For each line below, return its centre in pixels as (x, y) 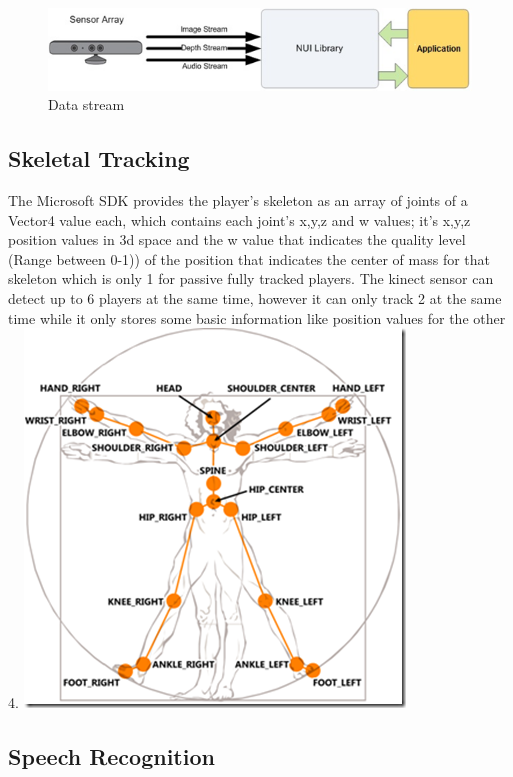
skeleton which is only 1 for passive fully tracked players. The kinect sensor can (251, 278)
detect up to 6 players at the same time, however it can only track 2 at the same (255, 298)
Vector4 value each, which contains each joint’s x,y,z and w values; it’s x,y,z (239, 219)
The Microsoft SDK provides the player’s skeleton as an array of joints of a (238, 200)
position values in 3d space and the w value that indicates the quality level (237, 239)
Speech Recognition (111, 756)
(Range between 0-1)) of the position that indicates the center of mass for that (249, 258)
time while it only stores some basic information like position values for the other (257, 317)
